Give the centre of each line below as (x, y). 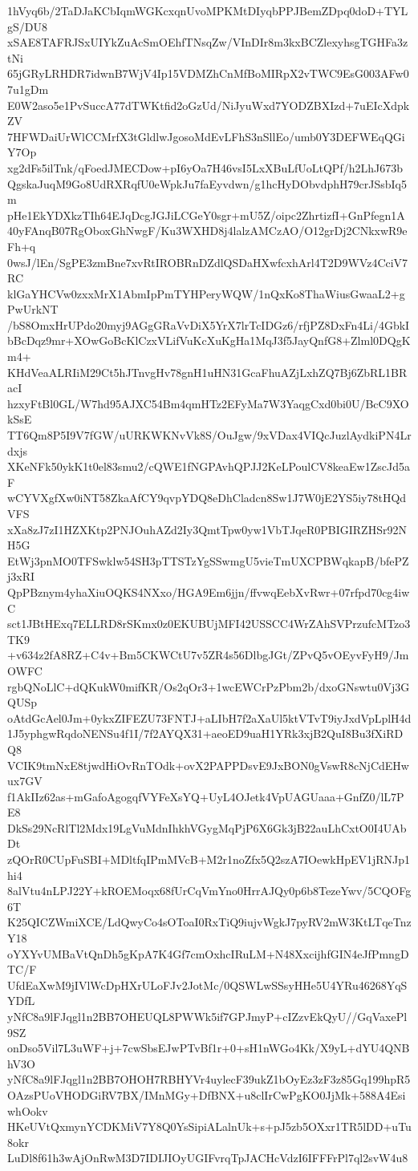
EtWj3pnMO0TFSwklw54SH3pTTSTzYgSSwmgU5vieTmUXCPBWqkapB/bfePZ (208, 560)
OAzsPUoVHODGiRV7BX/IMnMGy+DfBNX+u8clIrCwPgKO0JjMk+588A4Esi (207, 1094)
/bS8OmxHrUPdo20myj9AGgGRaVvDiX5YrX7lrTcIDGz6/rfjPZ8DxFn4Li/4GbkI (209, 324)
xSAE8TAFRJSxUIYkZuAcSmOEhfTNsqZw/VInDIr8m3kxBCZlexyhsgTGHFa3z (208, 42)
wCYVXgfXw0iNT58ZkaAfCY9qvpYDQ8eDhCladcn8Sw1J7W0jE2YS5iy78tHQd (207, 498)
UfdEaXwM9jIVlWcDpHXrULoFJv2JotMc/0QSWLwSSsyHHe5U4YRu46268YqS (207, 985)
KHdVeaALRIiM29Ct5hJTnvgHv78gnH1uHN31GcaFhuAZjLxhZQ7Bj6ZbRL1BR (207, 372)
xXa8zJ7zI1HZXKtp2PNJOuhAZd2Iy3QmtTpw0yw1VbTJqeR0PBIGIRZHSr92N (207, 529)
